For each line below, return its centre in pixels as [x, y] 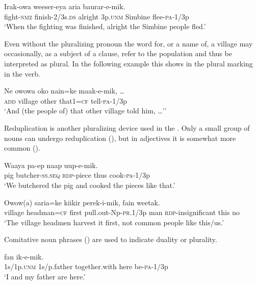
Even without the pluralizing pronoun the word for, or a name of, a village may [128, 43]
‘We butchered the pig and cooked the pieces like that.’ [90, 185]
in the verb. [22, 73]
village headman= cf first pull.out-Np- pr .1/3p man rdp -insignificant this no [122, 212]
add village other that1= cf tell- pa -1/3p [66, 100]
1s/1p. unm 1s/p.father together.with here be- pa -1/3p [86, 266]
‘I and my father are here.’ [45, 277]
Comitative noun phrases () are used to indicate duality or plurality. [111, 239]
